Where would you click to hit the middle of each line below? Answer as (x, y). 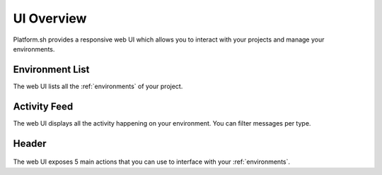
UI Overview (50, 18)
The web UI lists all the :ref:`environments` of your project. (98, 86)
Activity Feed (43, 106)
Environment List (51, 70)
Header (30, 144)
